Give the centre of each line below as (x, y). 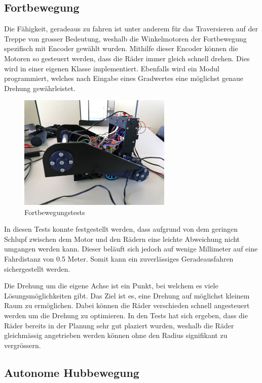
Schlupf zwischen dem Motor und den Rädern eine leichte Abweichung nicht (122, 239)
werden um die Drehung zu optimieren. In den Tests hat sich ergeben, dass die (126, 315)
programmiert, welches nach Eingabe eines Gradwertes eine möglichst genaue (124, 78)
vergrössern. (23, 345)
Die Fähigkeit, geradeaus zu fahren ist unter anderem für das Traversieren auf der (131, 29)
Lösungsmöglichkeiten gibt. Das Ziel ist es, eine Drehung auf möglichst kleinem (127, 295)
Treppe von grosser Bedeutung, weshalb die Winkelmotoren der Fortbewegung (125, 38)
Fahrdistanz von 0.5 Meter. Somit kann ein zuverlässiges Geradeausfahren (119, 259)
